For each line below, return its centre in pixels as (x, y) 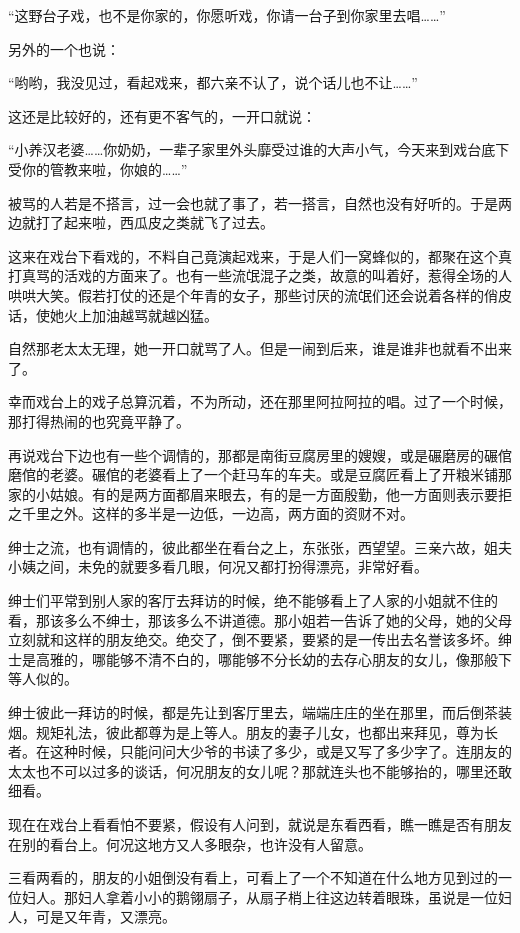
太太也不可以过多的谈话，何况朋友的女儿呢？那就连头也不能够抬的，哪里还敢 (260, 770)
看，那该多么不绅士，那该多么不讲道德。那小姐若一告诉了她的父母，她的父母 (260, 619)
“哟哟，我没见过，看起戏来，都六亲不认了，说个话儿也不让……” (213, 82)
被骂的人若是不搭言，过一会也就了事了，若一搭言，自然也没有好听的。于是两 (260, 202)
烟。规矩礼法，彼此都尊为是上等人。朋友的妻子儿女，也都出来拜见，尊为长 (253, 731)
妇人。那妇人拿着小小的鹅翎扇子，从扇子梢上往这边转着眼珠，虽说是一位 (259, 896)
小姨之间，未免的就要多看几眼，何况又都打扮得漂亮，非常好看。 (218, 566)
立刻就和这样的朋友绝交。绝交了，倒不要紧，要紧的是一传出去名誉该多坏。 (253, 639)
